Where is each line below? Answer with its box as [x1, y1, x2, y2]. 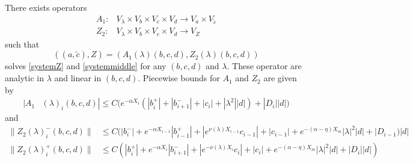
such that [5, 37, 40, 50]
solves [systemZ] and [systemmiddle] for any [5, 60, 167, 72]
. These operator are [227, 60, 302, 72]
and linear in [54, 72, 102, 84]
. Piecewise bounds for [138, 72, 220, 84]
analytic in [5, 72, 44, 84]
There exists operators [5, 1, 87, 13]
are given [263, 72, 297, 84]
